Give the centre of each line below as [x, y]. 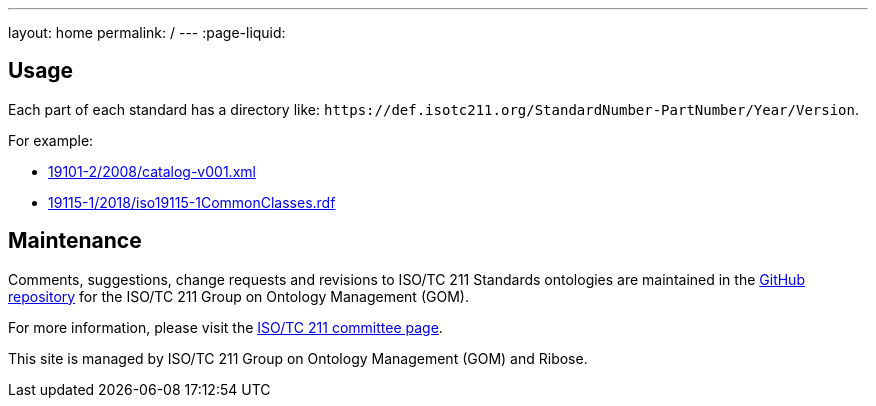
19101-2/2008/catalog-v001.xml [152, 171]
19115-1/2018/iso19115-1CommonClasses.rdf [192, 202]
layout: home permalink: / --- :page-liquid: [147, 32]
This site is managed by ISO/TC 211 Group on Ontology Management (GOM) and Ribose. [298, 358]
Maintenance [75, 241]
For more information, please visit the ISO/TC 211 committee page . [225, 327]
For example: [51, 140]
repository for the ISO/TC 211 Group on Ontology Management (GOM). [238, 296]
